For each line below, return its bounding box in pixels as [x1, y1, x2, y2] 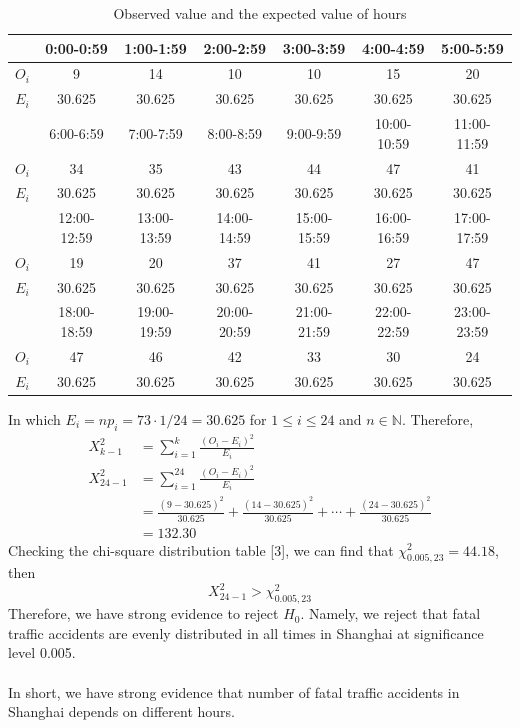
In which [8, 408, 61, 429]
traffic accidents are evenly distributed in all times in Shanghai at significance [8, 622, 484, 643]
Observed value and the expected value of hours [113, 3, 407, 23]
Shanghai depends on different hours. [8, 701, 235, 722]
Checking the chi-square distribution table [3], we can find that [8, 539, 394, 560]
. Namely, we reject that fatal [300, 603, 481, 624]
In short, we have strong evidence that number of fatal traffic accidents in [8, 681, 460, 702]
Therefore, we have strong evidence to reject [8, 603, 279, 624]
